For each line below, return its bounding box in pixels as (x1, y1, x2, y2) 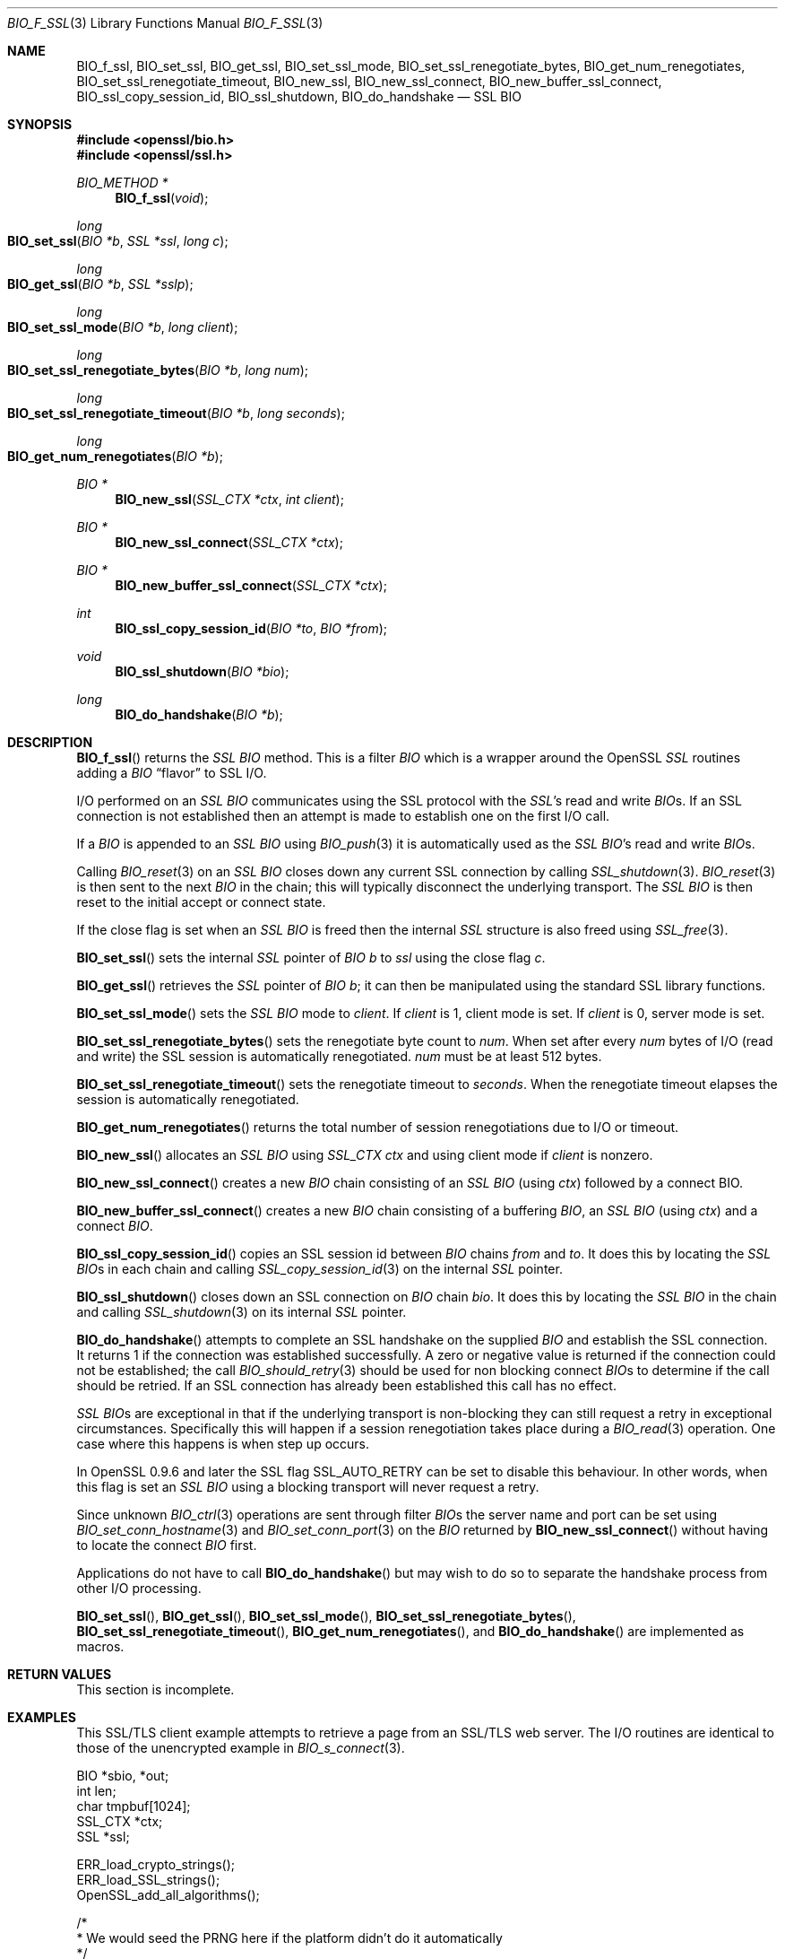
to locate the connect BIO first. (76, 1537, 257, 1553)
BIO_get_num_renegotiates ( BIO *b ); (7, 448, 223, 464)
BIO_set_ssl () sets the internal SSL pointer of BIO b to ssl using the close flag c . (76, 950, 546, 965)
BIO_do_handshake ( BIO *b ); (115, 707, 283, 722)
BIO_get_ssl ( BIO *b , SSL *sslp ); (7, 276, 194, 292)
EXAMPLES (7, 1710, 76, 1725)
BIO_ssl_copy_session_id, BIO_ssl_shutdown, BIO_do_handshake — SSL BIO (76, 89, 522, 104)
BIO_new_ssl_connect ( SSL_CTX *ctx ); (115, 535, 343, 550)
